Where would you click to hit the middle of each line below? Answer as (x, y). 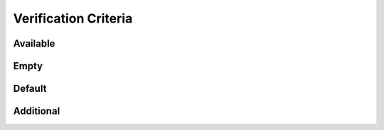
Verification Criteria (73, 18)
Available (34, 43)
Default (30, 89)
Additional (37, 111)
